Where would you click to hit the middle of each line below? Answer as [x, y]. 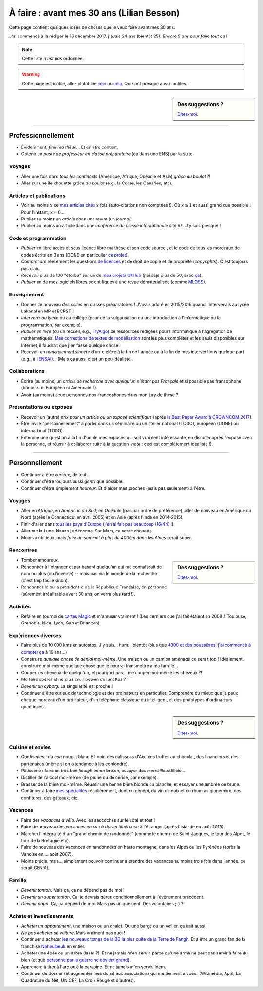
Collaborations [27, 371]
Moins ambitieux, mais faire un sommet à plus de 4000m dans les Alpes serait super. [107, 537]
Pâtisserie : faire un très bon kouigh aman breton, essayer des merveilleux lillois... [103, 771]
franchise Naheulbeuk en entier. [53, 946]
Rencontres [23, 550]
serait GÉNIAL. [36, 868]
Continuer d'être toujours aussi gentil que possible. [72, 481]
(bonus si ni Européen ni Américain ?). [59, 388]
